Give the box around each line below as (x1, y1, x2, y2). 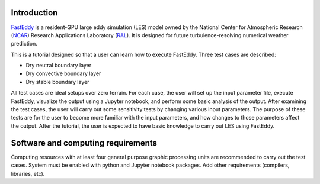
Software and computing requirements (11, 138, 157, 148)
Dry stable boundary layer (25, 78, 89, 85)
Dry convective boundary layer (25, 70, 101, 77)
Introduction (11, 8, 58, 18)
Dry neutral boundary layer (25, 62, 92, 69)
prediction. (11, 40, 38, 47)
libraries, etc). (11, 170, 45, 177)
